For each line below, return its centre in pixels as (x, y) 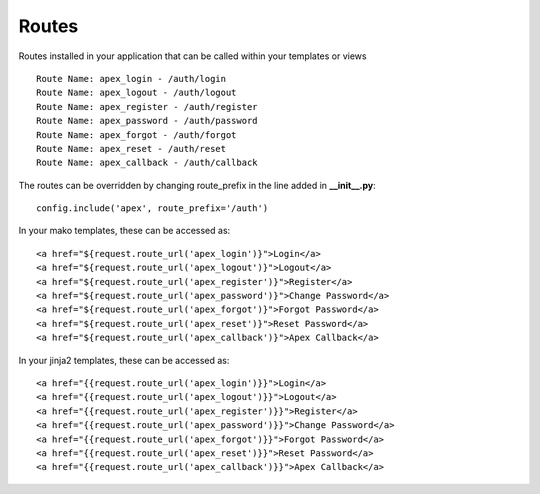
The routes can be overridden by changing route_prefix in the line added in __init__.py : (197, 185)
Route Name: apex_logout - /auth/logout (136, 93)
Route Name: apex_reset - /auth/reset (131, 148)
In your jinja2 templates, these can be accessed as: (124, 360)
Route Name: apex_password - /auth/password (147, 121)
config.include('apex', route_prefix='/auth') (152, 208)
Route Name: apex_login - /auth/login (131, 78)
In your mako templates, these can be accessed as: (124, 231)
